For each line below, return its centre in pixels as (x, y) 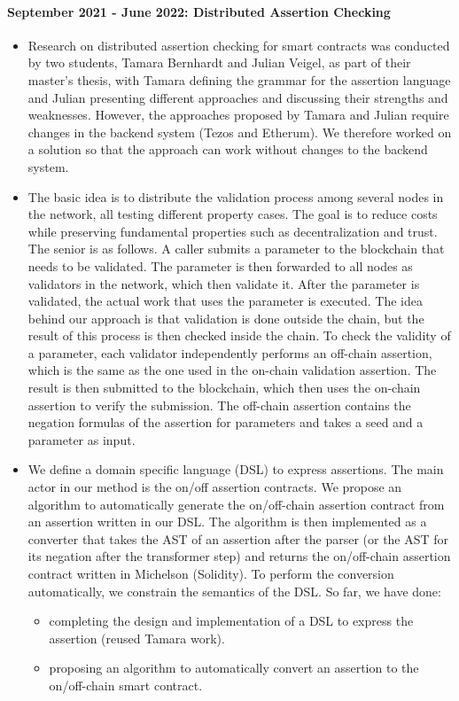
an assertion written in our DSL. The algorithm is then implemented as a (227, 522)
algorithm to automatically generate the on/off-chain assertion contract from (236, 504)
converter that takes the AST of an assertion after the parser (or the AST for (238, 538)
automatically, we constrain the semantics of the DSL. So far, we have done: (234, 591)
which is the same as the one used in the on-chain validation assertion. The (232, 370)
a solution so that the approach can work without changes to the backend (228, 149)
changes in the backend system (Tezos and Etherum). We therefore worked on (240, 132)
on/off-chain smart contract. (126, 685)
